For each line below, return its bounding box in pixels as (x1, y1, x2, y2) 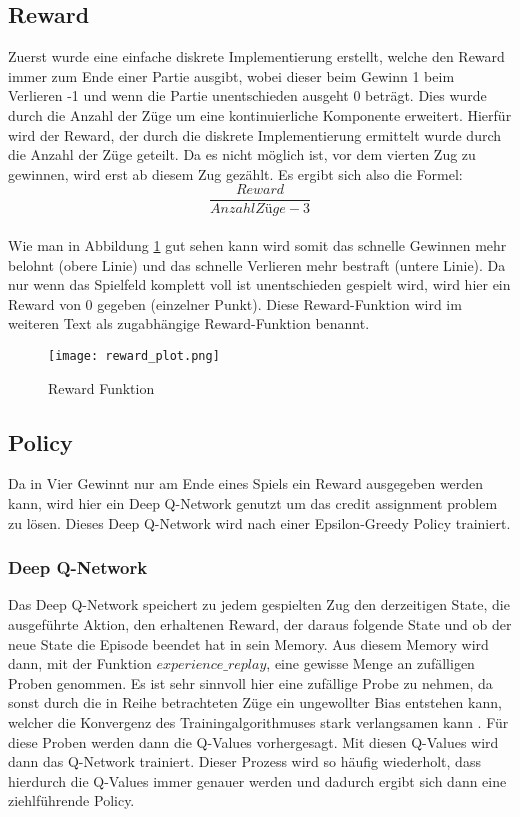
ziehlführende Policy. (8, 790, 135, 811)
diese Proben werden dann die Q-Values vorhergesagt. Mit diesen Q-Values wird (8, 731, 499, 752)
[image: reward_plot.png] (48, 348, 220, 363)
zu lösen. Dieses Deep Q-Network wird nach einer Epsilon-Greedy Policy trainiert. (8, 512, 511, 533)
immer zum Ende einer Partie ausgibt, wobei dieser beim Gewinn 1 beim (8, 65, 455, 86)
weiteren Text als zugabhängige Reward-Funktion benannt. (8, 313, 370, 334)
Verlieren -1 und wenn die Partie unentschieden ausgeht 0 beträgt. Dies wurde (8, 85, 487, 106)
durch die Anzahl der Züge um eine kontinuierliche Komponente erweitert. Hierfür (8, 104, 512, 125)
